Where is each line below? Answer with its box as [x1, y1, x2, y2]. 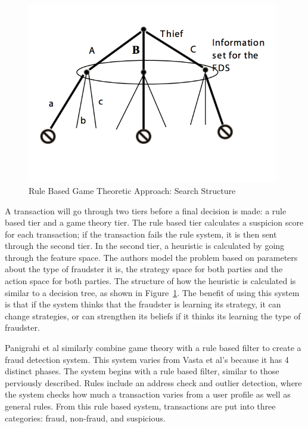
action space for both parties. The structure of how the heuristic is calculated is [5, 275, 296, 287]
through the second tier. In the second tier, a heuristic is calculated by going [5, 239, 285, 252]
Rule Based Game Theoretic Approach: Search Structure [29, 184, 236, 196]
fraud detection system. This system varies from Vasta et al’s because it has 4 [5, 353, 289, 365]
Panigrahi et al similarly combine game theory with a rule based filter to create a [5, 341, 301, 354]
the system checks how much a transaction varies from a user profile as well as [5, 388, 291, 401]
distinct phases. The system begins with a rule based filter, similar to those [5, 365, 279, 377]
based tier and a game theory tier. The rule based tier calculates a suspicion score [5, 216, 304, 229]
